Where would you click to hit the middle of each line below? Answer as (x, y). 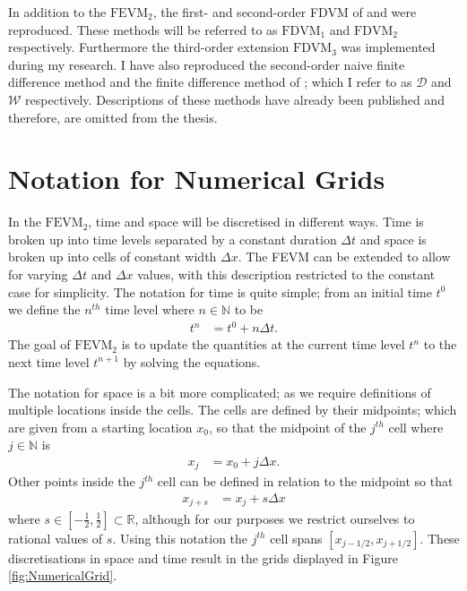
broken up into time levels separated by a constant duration (173, 239)
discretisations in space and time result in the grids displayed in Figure (203, 557)
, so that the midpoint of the (287, 427)
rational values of (56, 538)
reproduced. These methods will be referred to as (143, 29)
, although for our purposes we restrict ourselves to (275, 518)
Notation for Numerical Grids (197, 179)
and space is (393, 239)
